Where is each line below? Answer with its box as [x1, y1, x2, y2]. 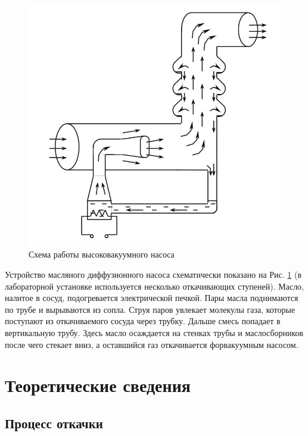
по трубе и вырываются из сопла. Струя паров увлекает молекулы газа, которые [5, 303, 295, 315]
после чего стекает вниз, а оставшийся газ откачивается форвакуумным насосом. [5, 338, 298, 350]
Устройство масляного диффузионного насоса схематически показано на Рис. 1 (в [5, 268, 302, 280]
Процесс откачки [5, 413, 103, 432]
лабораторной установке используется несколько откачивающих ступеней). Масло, [5, 280, 304, 292]
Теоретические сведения [5, 373, 191, 397]
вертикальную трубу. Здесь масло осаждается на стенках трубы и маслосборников [5, 326, 304, 338]
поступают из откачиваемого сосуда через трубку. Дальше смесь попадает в [5, 315, 281, 327]
